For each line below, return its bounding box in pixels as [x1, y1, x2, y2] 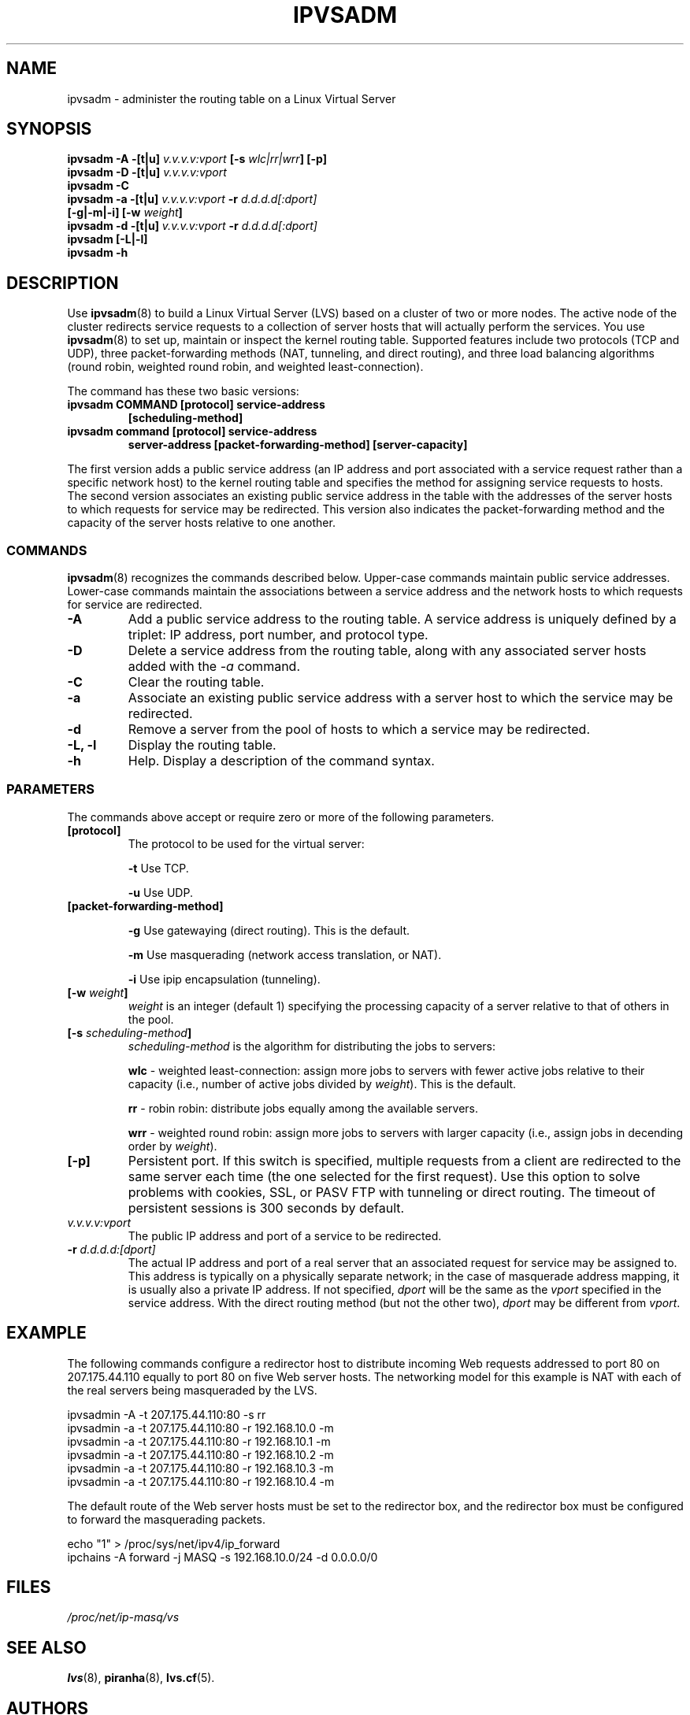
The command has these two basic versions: [67, 384, 299, 398]
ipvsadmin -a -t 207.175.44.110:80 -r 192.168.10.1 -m [67, 1434, 331, 1448]
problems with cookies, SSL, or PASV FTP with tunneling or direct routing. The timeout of [128, 1183, 656, 1200]
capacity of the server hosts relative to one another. [67, 516, 336, 530]
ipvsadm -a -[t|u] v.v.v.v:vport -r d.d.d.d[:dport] [67, 192, 317, 206]
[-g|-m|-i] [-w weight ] [67, 206, 183, 220]
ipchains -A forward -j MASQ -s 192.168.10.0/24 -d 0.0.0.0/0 [67, 1550, 378, 1564]
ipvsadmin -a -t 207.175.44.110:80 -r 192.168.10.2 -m [67, 1447, 334, 1461]
